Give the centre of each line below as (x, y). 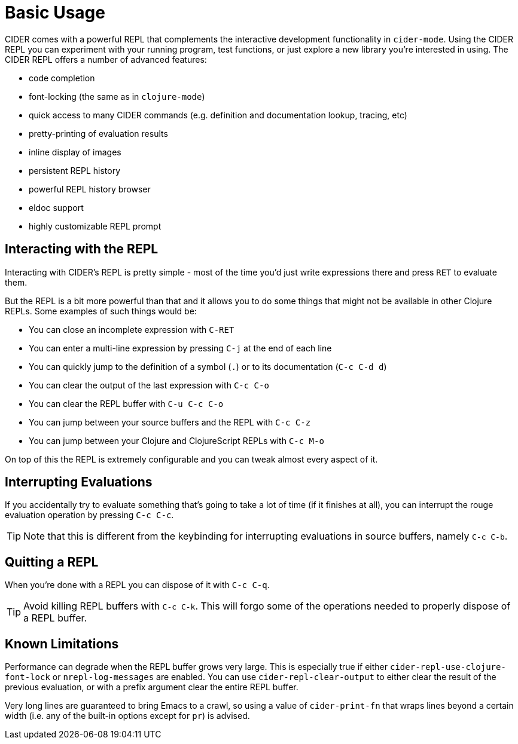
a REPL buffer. (55, 618)
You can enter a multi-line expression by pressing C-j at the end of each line (180, 348)
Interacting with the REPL (82, 249)
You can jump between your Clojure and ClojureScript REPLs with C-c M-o (176, 440)
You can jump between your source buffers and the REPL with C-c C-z (170, 422)
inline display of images (75, 152)
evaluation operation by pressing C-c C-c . (89, 515)
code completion (62, 78)
